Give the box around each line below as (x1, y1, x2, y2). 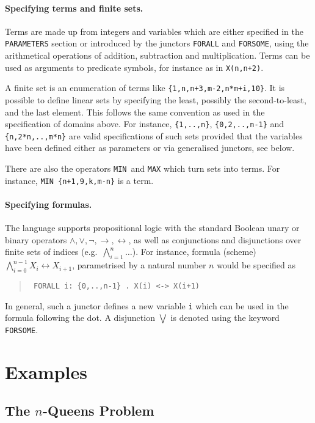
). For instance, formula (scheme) (132, 245, 256, 258)
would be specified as (217, 259, 296, 271)
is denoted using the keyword (170, 311, 280, 324)
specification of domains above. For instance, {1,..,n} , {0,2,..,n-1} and (5, 117, 284, 130)
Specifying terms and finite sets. (5, 1, 143, 14)
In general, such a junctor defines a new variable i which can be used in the (5, 299, 289, 312)
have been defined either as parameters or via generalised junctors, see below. (5, 141, 295, 154)
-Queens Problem (42, 401, 154, 420)
